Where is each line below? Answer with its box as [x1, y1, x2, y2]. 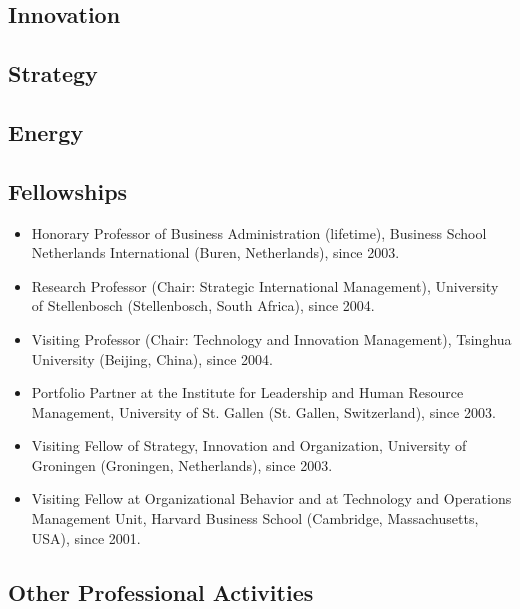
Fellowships [8, 175, 128, 206]
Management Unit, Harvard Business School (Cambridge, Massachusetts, [31, 508, 479, 529]
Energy [8, 116, 84, 147]
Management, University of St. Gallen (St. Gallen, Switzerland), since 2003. [31, 401, 496, 422]
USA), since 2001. [31, 527, 141, 548]
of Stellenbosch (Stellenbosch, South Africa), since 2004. [31, 295, 375, 316]
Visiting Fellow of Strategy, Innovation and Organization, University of [31, 435, 467, 456]
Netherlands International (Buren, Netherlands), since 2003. [31, 242, 400, 263]
